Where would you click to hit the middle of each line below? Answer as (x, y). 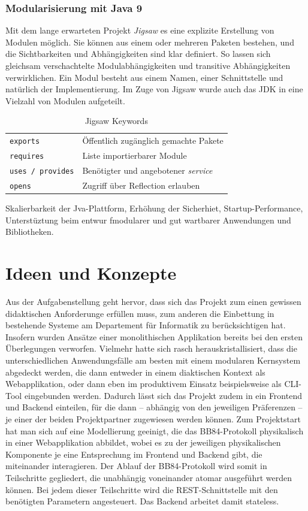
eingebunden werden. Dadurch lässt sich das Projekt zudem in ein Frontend (163, 395)
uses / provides (42, 172)
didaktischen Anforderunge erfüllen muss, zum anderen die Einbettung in (140, 313)
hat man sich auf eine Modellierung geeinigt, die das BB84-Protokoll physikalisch (155, 430)
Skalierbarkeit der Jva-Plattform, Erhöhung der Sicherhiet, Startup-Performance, (154, 208)
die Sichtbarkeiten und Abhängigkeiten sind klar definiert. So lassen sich (138, 54)
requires (27, 157)
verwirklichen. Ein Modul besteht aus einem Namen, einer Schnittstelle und (144, 77)
